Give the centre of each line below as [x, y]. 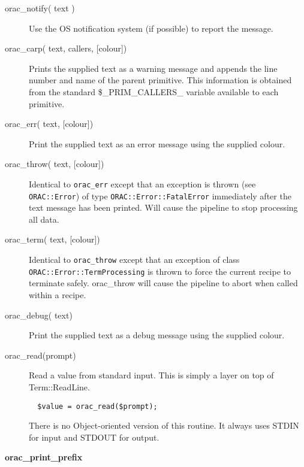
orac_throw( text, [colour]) [55, 164]
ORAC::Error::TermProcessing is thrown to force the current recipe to [160, 271]
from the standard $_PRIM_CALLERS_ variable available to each [154, 91]
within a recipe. [58, 294]
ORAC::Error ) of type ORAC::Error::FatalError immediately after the [160, 195]
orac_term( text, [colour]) [52, 239]
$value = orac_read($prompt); [97, 406]
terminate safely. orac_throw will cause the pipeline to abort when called [163, 283]
